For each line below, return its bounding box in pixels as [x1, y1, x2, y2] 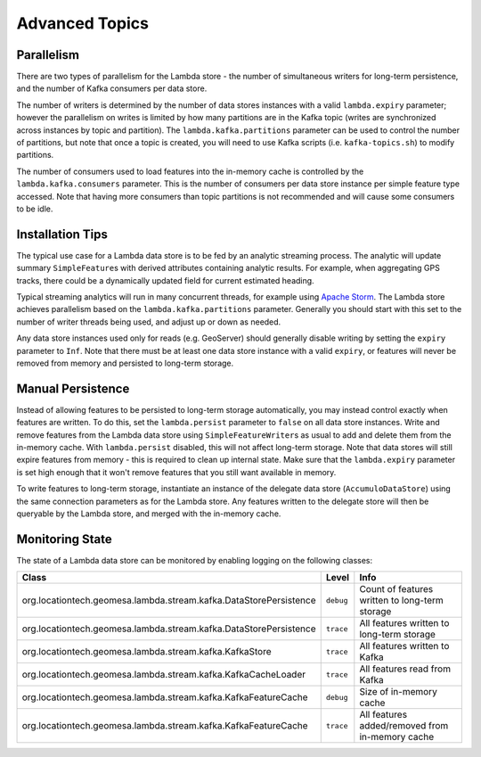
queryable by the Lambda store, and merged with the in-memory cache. [16, 508, 281, 519]
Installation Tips [16, 226, 109, 242]
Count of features [359, 583, 434, 596]
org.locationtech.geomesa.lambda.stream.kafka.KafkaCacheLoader [21, 669, 306, 681]
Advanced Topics [16, 13, 149, 33]
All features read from [359, 662, 452, 675]
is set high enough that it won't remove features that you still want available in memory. [16, 466, 337, 477]
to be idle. [16, 203, 53, 214]
